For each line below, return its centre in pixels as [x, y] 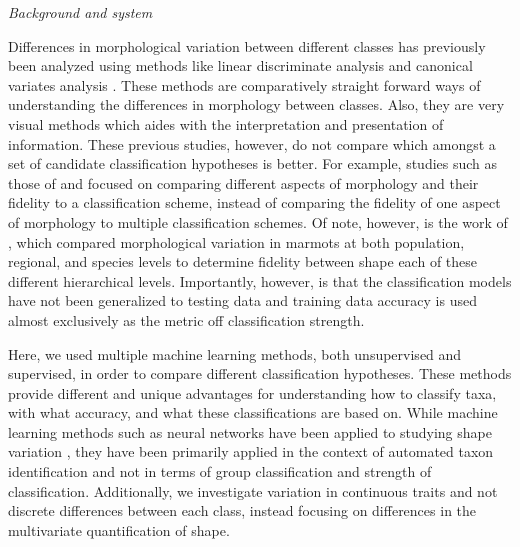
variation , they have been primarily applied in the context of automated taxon [251, 451]
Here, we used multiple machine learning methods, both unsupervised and [235, 353]
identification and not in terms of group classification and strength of [220, 471]
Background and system [80, 12]
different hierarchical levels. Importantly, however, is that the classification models [260, 280]
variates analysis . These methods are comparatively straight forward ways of [244, 84]
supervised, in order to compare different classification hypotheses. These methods [260, 373]
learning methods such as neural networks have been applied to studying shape [250, 431]
